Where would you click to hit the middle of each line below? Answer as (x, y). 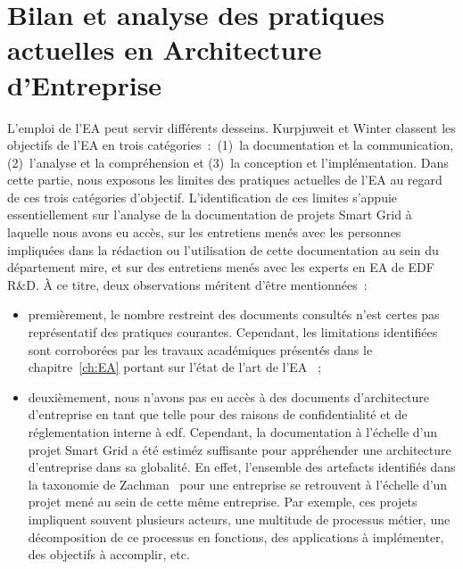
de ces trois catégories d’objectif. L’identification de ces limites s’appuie (203, 197)
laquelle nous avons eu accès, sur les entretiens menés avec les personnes (204, 232)
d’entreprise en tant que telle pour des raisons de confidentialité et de (218, 414)
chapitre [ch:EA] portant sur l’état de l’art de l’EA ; (174, 367)
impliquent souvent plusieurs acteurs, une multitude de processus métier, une (239, 519)
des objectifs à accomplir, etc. (109, 554)
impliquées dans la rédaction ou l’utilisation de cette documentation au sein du (223, 249)
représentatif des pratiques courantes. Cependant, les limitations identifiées (233, 332)
